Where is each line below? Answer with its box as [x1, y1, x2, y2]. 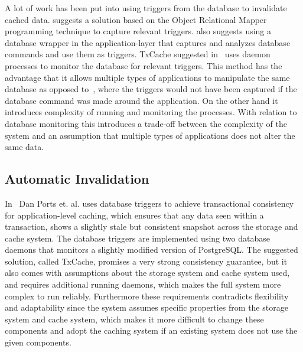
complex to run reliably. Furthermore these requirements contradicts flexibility [5, 289, 289, 302]
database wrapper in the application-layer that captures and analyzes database [5, 36, 291, 48]
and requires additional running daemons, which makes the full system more [5, 278, 281, 291]
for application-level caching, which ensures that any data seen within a [5, 208, 264, 221]
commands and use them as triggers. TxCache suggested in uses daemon [5, 48, 271, 60]
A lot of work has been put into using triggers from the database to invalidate [5, 2, 287, 14]
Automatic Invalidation [5, 170, 149, 188]
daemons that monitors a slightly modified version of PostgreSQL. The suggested [5, 243, 298, 256]
